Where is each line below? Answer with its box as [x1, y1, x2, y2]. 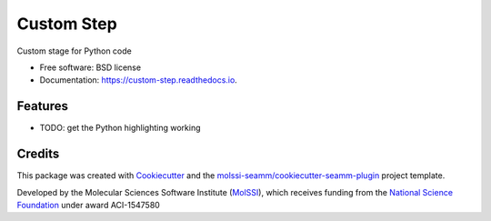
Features [16, 98, 68, 114]
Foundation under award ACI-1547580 [16, 199, 161, 210]
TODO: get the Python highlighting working [39, 123, 201, 134]
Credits [16, 146, 60, 162]
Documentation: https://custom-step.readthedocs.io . [39, 75, 238, 85]
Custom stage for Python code [16, 45, 132, 56]
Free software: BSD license [39, 62, 141, 73]
